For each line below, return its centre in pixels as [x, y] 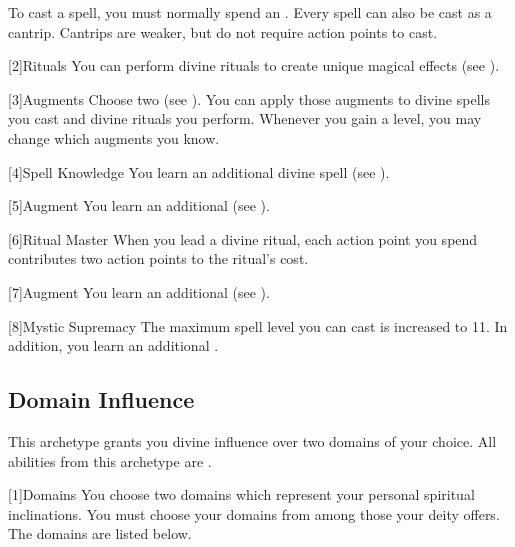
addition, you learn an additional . [113, 345]
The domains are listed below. [100, 533]
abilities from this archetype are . [110, 460]
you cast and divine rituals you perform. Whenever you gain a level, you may [245, 118]
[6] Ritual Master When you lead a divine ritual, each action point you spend [243, 238]
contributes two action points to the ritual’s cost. [158, 258]
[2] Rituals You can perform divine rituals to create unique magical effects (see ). [254, 65]
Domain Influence [101, 399]
